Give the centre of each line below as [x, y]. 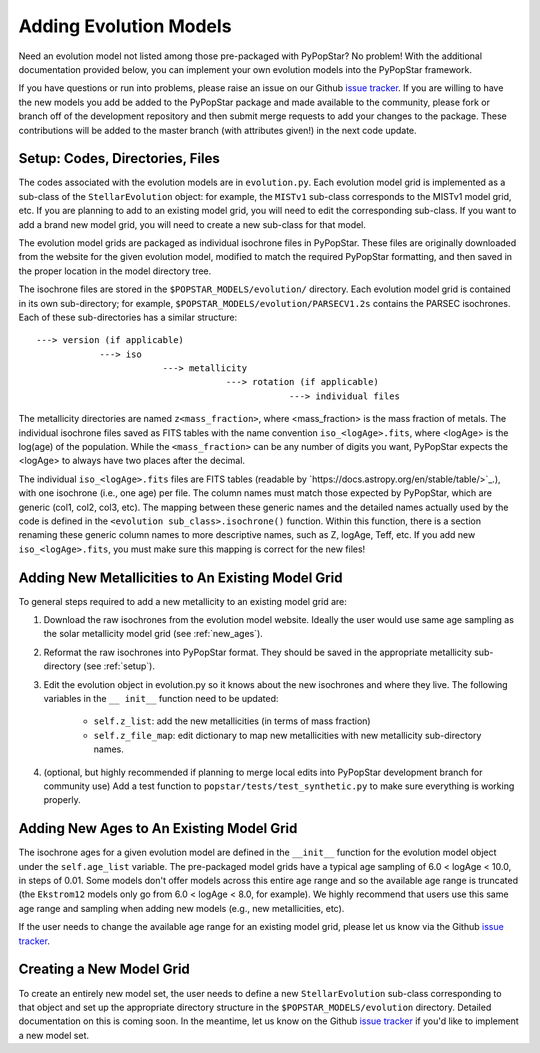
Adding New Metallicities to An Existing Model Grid [180, 577]
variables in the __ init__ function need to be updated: [161, 699]
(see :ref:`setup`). [119, 666]
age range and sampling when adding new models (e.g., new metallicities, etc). [181, 908]
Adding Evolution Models [125, 26]
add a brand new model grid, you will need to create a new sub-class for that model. [192, 224]
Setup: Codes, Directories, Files [119, 158]
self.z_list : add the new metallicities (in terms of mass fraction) [232, 721]
